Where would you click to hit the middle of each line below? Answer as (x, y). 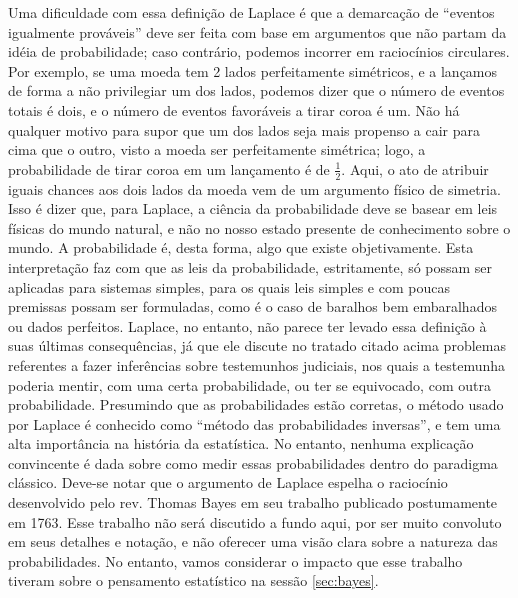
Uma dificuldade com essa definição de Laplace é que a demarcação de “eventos (251, 12)
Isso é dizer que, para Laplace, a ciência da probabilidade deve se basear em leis (253, 208)
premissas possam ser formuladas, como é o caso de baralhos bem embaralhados (252, 306)
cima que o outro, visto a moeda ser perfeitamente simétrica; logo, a (217, 149)
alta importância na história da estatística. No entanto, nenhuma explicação (241, 443)
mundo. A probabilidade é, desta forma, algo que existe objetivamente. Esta (241, 247)
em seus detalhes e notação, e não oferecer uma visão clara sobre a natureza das (253, 541)
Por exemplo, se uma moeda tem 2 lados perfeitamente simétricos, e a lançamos (253, 70)
